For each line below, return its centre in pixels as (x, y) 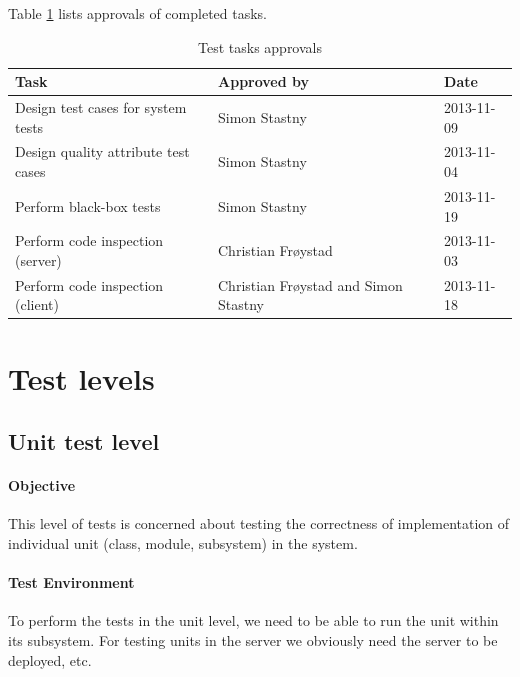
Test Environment (71, 582)
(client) (37, 304)
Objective (42, 485)
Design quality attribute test (102, 151)
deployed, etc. (50, 659)
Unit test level (84, 441)
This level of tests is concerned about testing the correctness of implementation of (259, 523)
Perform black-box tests (88, 205)
